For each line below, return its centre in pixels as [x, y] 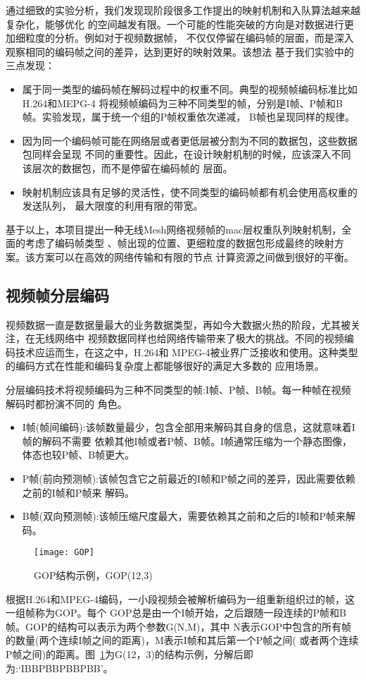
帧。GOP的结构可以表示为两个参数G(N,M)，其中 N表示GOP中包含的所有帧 [179, 626]
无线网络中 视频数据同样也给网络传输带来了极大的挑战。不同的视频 [189, 338]
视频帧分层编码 [57, 295]
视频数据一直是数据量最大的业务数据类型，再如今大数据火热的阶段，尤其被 [178, 324]
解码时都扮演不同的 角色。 [67, 403]
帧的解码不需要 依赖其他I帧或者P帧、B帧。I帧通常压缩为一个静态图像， [187, 441]
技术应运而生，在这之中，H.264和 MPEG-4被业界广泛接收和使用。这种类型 [187, 352]
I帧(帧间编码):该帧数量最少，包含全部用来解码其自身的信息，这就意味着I [189, 427]
